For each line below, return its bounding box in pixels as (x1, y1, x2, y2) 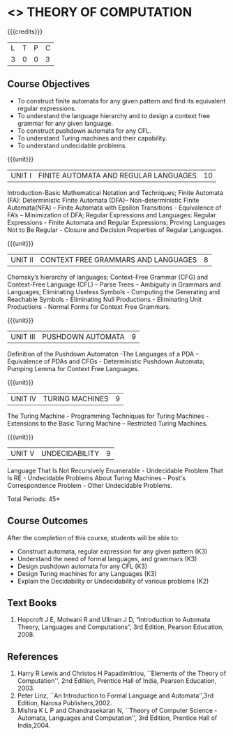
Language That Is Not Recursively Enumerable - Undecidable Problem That (7, 466, 223, 475)
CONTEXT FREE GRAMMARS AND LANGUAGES (40, 254, 197, 264)
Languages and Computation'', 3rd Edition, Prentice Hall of (48, 714, 218, 722)
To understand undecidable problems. (17, 141, 128, 150)
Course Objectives (7, 78, 91, 90)
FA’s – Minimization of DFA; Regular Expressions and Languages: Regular (7, 210, 216, 219)
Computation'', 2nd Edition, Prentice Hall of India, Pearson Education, (17, 677, 217, 685)
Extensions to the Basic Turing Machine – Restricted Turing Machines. (7, 419, 208, 427)
